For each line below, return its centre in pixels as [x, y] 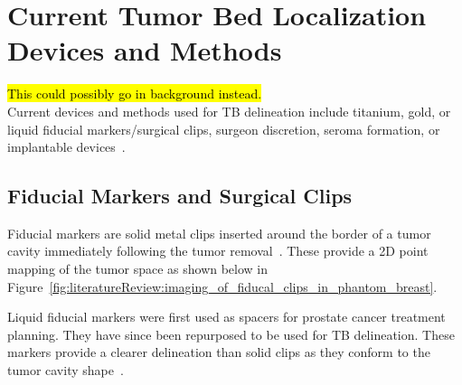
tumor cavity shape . [66, 370]
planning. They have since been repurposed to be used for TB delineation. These [231, 334]
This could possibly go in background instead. [135, 94]
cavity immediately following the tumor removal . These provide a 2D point [218, 251]
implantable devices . [66, 147]
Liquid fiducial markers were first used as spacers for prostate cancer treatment [226, 317]
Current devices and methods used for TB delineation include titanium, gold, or [229, 111]
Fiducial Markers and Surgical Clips [180, 196]
